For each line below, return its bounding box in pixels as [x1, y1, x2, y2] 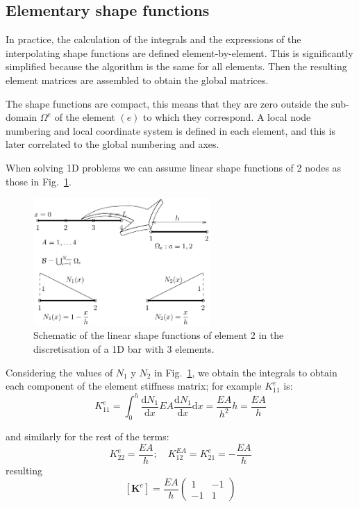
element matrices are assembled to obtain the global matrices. [6, 72, 269, 87]
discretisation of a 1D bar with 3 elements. [33, 341, 215, 356]
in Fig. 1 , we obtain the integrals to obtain [154, 365, 337, 379]
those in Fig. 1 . [6, 174, 72, 188]
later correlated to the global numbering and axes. [6, 137, 219, 151]
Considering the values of [6, 365, 113, 379]
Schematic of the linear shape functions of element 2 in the [33, 328, 284, 342]
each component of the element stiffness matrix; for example [6, 379, 262, 393]
